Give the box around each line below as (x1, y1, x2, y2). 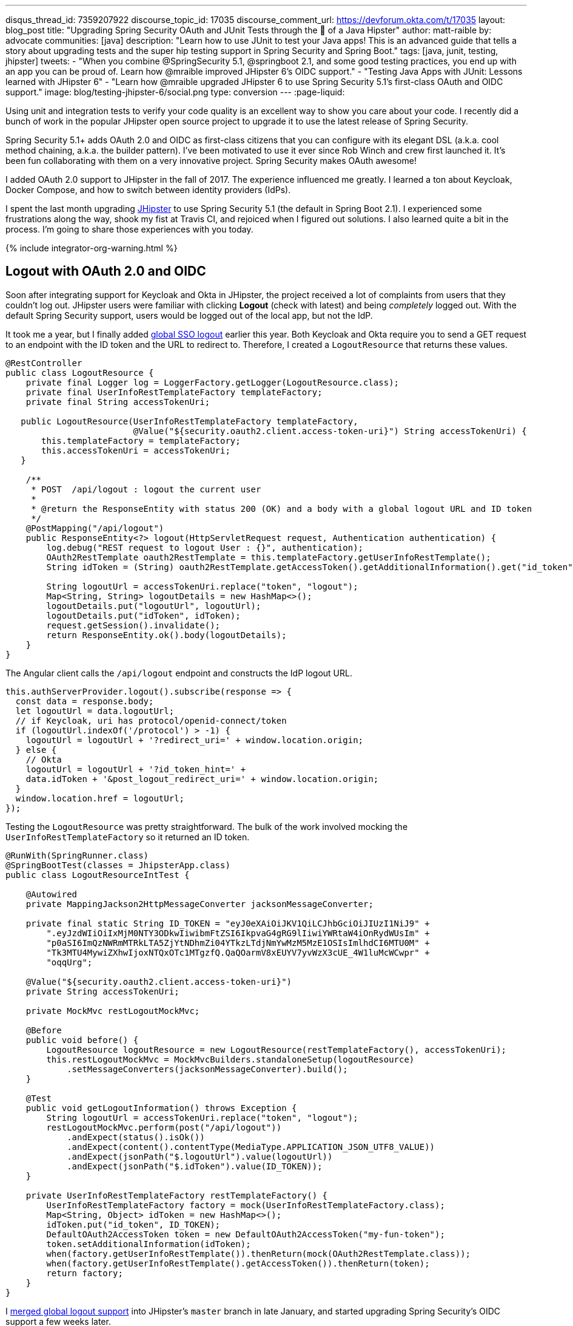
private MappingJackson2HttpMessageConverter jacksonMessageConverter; (25, 899, 374, 909)
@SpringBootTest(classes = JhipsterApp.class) (5, 860, 230, 870)
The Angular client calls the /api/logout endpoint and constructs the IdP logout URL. (5, 667, 352, 678)
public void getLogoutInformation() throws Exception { (25, 1103, 297, 1113)
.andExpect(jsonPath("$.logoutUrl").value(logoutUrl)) (67, 1151, 333, 1161)
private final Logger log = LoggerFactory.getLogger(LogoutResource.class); (25, 377, 400, 387)
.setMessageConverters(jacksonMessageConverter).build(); (67, 1064, 348, 1074)
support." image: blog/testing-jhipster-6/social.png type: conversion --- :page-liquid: (5, 87, 345, 97)
